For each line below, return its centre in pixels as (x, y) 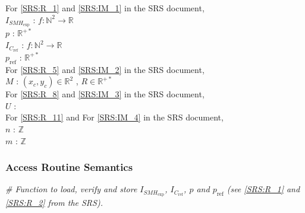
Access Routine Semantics (69, 167)
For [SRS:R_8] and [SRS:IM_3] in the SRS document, (105, 94)
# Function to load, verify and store (71, 189)
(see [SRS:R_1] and (263, 189)
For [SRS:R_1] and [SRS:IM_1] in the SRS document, (105, 8)
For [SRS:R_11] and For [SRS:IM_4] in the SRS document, (114, 117)
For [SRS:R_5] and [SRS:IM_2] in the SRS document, (105, 69)
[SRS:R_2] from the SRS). (54, 203)
